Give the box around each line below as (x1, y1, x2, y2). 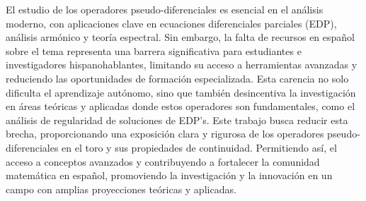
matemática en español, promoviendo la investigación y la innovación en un (6, 168, 333, 183)
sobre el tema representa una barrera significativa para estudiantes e (6, 43, 302, 58)
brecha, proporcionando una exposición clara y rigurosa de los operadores (6, 126, 324, 141)
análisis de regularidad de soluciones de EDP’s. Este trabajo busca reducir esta (6, 112, 348, 127)
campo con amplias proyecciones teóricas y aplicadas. (6, 181, 236, 196)
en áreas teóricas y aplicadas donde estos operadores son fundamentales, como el (6, 99, 355, 114)
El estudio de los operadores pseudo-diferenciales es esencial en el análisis (6, 2, 324, 16)
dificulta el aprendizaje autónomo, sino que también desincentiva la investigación (6, 85, 356, 99)
